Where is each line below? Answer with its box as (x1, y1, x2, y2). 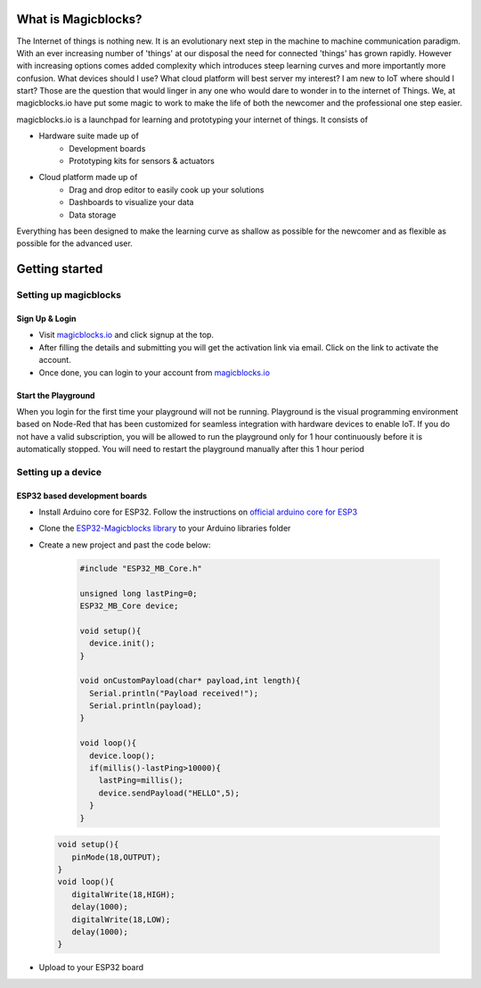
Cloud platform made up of (38, 172, 138, 183)
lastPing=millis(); (98, 776, 184, 786)
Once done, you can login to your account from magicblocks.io (38, 366, 271, 378)
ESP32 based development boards (16, 490, 147, 501)
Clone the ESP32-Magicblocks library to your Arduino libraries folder (38, 523, 291, 534)
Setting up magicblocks (16, 289, 122, 301)
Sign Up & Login (16, 313, 77, 324)
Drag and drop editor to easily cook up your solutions (69, 184, 265, 195)
